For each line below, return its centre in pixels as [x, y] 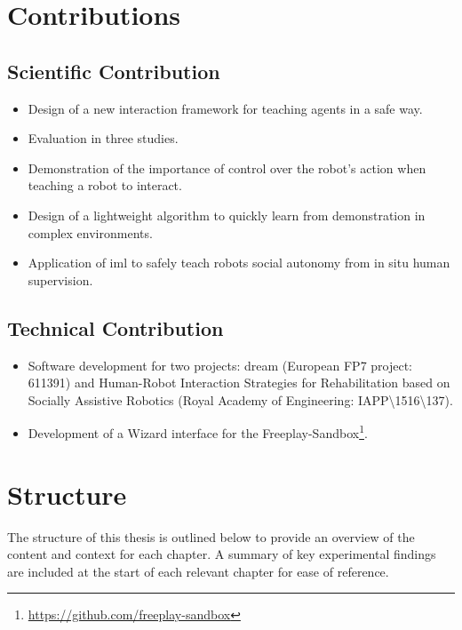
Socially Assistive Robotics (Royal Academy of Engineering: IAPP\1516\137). [240, 399]
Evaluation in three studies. [103, 138]
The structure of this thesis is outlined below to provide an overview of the [211, 536]
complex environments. [90, 232]
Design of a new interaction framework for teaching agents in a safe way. [225, 108]
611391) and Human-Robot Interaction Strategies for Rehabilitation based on [239, 383]
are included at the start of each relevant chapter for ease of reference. [198, 571]
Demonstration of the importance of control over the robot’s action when [227, 167]
